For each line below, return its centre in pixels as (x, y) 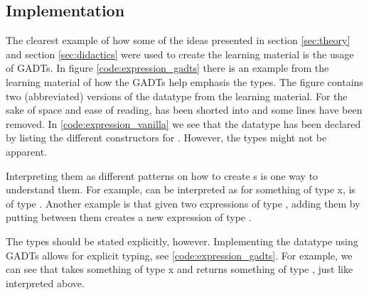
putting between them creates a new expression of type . (129, 217)
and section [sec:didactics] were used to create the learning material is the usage (180, 54)
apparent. (27, 151)
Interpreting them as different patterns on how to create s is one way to (162, 175)
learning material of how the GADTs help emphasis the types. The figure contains (184, 81)
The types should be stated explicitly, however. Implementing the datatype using (182, 241)
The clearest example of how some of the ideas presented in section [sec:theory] (178, 40)
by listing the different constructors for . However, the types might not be (166, 138)
